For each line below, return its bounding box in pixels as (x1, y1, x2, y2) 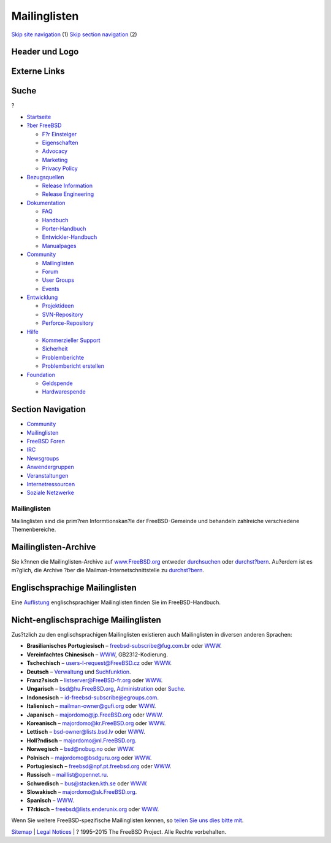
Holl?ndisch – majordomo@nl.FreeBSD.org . (26, 737, 137, 744)
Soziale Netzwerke (26, 489, 75, 497)
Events (42, 285, 59, 292)
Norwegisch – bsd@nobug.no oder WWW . (26, 745, 135, 753)
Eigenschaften (42, 139, 78, 147)
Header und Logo (11, 47, 79, 57)
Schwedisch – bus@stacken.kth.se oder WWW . (26, 780, 148, 787)
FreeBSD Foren (26, 438, 65, 445)
